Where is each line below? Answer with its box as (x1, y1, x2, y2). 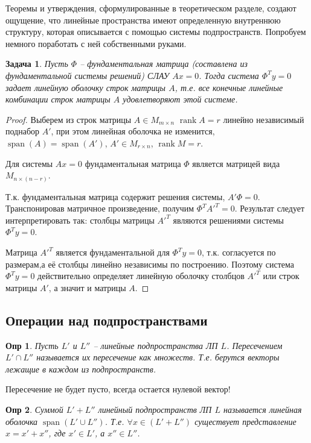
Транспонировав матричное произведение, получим (5, 202, 194, 215)
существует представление (194, 415, 297, 427)
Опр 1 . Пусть (5, 339, 59, 351)
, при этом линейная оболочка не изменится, (51, 125, 215, 137)
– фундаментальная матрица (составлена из (80, 57, 248, 70)
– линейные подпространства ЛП (93, 339, 218, 351)
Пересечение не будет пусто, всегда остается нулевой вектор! (5, 383, 231, 395)
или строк (263, 269, 300, 282)
